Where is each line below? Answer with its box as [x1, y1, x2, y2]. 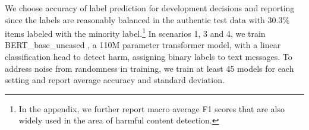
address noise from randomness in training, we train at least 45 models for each [5, 62, 294, 74]
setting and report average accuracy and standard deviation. [5, 74, 225, 86]
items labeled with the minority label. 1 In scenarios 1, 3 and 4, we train [5, 26, 266, 39]
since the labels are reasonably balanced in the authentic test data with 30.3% [5, 13, 290, 26]
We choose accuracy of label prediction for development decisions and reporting [5, 2, 295, 14]
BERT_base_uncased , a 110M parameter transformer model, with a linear [5, 39, 281, 51]
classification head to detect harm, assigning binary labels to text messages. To [5, 50, 292, 63]
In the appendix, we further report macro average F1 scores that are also [18, 102, 285, 115]
